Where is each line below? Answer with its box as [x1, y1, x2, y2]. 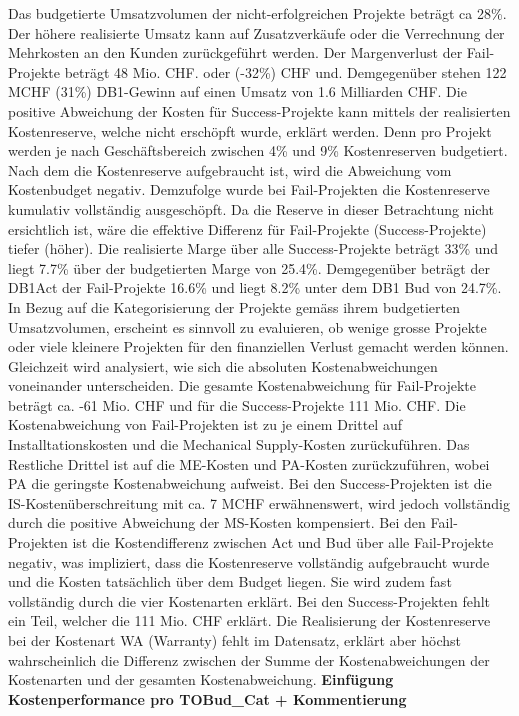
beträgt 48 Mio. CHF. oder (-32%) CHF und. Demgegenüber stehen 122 [64, 61, 507, 82]
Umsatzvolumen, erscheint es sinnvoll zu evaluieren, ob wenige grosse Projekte [8, 316, 487, 337]
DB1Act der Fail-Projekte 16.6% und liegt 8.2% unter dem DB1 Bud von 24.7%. [8, 277, 502, 298]
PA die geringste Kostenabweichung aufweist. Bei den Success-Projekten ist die [8, 473, 492, 494]
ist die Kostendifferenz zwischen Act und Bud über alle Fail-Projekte [72, 532, 494, 553]
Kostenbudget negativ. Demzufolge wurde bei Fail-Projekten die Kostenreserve [8, 179, 490, 200]
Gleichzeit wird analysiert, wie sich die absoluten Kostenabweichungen [8, 355, 438, 376]
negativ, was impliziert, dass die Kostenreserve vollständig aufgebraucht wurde [8, 551, 490, 572]
